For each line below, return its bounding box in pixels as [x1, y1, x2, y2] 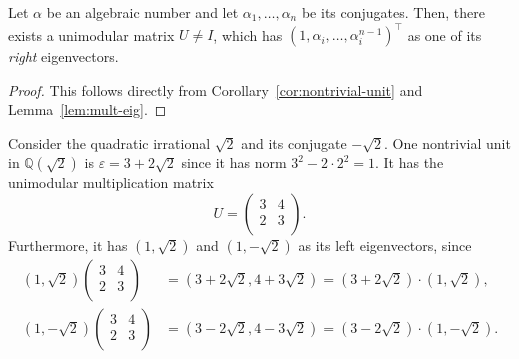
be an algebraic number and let [46, 2, 239, 22]
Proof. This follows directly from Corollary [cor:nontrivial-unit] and [8, 79, 423, 100]
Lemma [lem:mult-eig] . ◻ [8, 99, 167, 120]
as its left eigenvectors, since [298, 235, 472, 256]
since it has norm [181, 152, 287, 173]
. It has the [375, 152, 444, 173]
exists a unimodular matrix [8, 24, 175, 45]
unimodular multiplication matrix [8, 172, 214, 193]
